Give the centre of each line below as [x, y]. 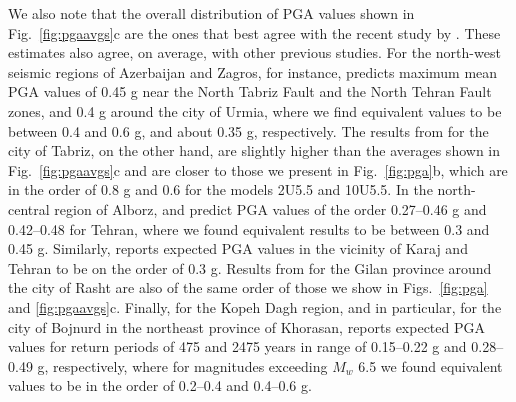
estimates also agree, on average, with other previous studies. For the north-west [254, 52]
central [29, 208]
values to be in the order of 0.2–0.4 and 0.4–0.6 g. [160, 385]
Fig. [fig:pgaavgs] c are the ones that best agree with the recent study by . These [254, 32]
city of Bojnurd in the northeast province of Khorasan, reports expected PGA [246, 326]
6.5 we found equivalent [430, 365]
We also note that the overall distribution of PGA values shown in [211, 13]
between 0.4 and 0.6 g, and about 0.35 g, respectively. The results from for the [248, 130]
